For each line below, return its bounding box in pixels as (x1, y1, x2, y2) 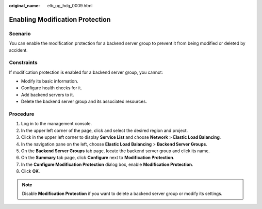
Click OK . (21, 168, 40, 174)
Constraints (9, 59, 38, 66)
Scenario (9, 30, 31, 37)
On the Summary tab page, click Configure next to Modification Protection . (21, 155, 175, 161)
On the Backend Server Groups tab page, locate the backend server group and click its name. (21, 148, 210, 154)
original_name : (9, 3, 40, 8)
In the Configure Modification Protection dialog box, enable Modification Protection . (21, 161, 194, 167)
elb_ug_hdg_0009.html (47, 3, 93, 8)
